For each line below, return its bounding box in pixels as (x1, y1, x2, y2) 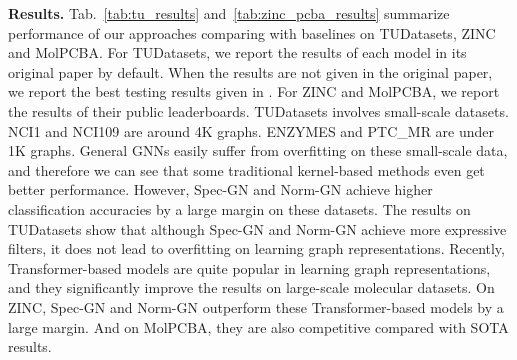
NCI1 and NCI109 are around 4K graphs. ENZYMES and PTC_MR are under (8, 120, 495, 141)
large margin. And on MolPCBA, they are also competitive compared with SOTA (8, 316, 509, 337)
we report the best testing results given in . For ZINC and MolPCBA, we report (8, 81, 500, 102)
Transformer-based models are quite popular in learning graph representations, (8, 257, 491, 278)
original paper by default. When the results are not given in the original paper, (8, 61, 493, 82)
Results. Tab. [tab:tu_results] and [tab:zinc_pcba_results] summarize (8, 3, 450, 23)
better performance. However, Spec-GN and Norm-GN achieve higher (8, 179, 433, 200)
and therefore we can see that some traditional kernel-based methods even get (8, 159, 485, 180)
